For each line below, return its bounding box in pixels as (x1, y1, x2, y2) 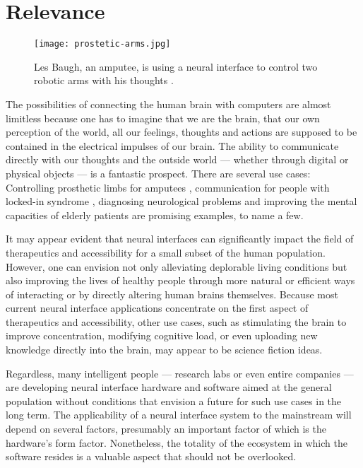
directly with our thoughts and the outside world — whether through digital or (6, 152, 349, 167)
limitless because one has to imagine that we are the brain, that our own (6, 110, 320, 125)
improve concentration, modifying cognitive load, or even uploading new (6, 328, 318, 343)
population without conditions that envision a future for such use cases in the (6, 393, 342, 408)
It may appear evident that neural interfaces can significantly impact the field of (6, 231, 354, 246)
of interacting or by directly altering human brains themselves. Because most (6, 286, 338, 301)
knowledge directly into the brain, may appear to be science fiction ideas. (6, 342, 323, 357)
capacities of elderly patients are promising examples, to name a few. (6, 207, 304, 222)
